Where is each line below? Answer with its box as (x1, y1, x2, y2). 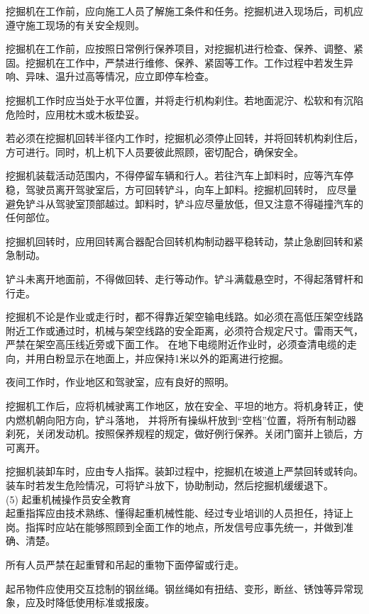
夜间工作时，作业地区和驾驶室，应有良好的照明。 (6, 374, 234, 389)
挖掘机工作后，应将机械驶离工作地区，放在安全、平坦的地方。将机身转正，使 (6, 398, 363, 413)
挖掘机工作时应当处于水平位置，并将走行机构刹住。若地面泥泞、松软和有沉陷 (6, 92, 363, 107)
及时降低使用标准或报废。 (35, 595, 155, 610)
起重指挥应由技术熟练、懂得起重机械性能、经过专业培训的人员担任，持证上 (6, 506, 353, 520)
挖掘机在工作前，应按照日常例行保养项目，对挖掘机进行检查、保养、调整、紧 (6, 41, 363, 56)
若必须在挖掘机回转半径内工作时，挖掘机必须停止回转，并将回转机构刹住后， (6, 130, 363, 145)
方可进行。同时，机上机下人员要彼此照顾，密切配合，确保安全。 (6, 144, 304, 159)
